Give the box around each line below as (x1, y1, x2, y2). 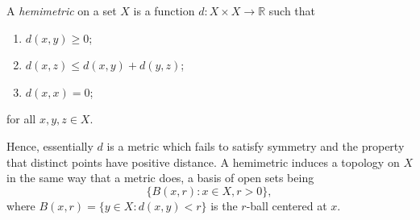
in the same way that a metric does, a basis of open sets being (6, 169, 314, 186)
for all (6, 110, 36, 127)
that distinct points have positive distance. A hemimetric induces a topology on (6, 153, 400, 170)
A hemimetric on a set (6, 2, 117, 19)
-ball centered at (246, 197, 327, 214)
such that (268, 2, 316, 19)
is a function (133, 2, 195, 19)
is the (210, 197, 238, 214)
